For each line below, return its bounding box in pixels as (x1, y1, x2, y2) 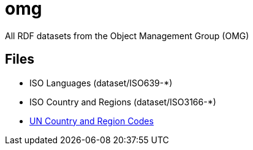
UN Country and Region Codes (29, 115, 154, 126)
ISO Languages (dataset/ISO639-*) (29, 77, 173, 88)
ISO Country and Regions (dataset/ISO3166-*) (29, 96, 216, 107)
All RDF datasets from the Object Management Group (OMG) (5, 30, 249, 41)
